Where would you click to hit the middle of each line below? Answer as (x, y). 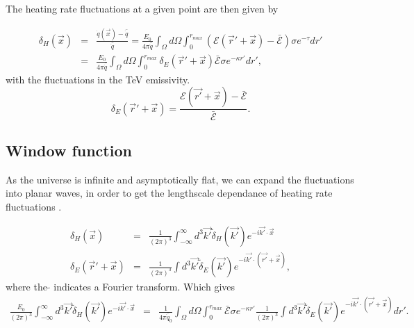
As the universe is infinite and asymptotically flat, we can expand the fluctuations (180, 179)
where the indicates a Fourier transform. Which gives (121, 287)
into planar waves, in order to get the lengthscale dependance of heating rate (169, 193)
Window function (69, 150)
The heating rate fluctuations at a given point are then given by (142, 8)
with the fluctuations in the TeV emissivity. (98, 79)
